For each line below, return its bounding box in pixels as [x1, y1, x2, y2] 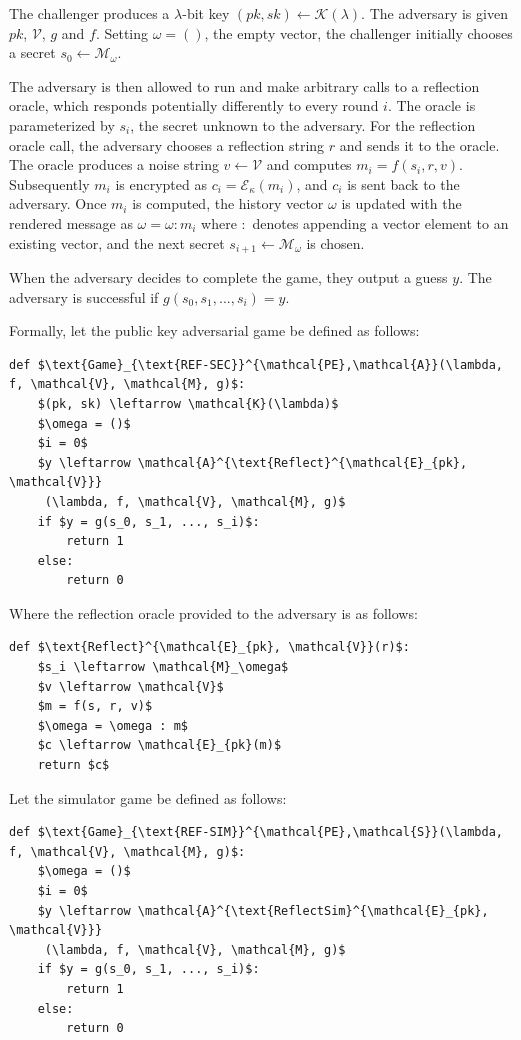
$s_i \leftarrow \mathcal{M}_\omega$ [37, 660, 289, 675]
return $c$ [37, 758, 110, 773]
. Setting [95, 22, 149, 43]
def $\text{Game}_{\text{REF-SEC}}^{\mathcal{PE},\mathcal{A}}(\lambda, [9, 357, 503, 372]
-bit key [182, 3, 230, 23]
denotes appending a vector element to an [252, 212, 509, 233]
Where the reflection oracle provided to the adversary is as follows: [9, 602, 418, 623]
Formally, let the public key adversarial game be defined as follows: [9, 320, 420, 341]
